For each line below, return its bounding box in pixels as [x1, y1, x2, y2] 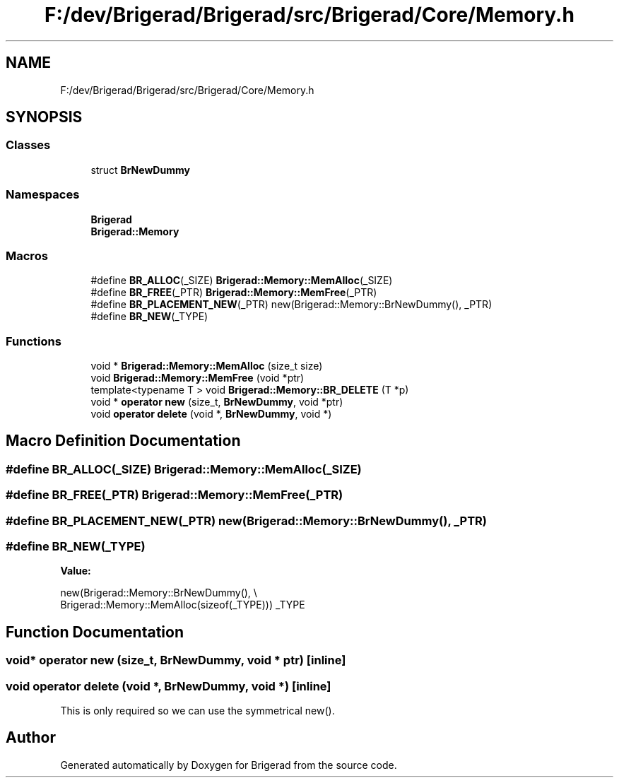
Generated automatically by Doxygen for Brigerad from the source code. [60, 758, 397, 771]
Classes [6, 138, 51, 153]
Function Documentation [6, 623, 184, 641]
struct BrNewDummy [90, 163, 190, 176]
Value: [60, 565, 91, 577]
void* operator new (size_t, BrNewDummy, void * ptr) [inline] [6, 653, 346, 668]
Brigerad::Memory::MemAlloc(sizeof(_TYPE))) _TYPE [60, 599, 305, 611]
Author [6, 729, 56, 747]
